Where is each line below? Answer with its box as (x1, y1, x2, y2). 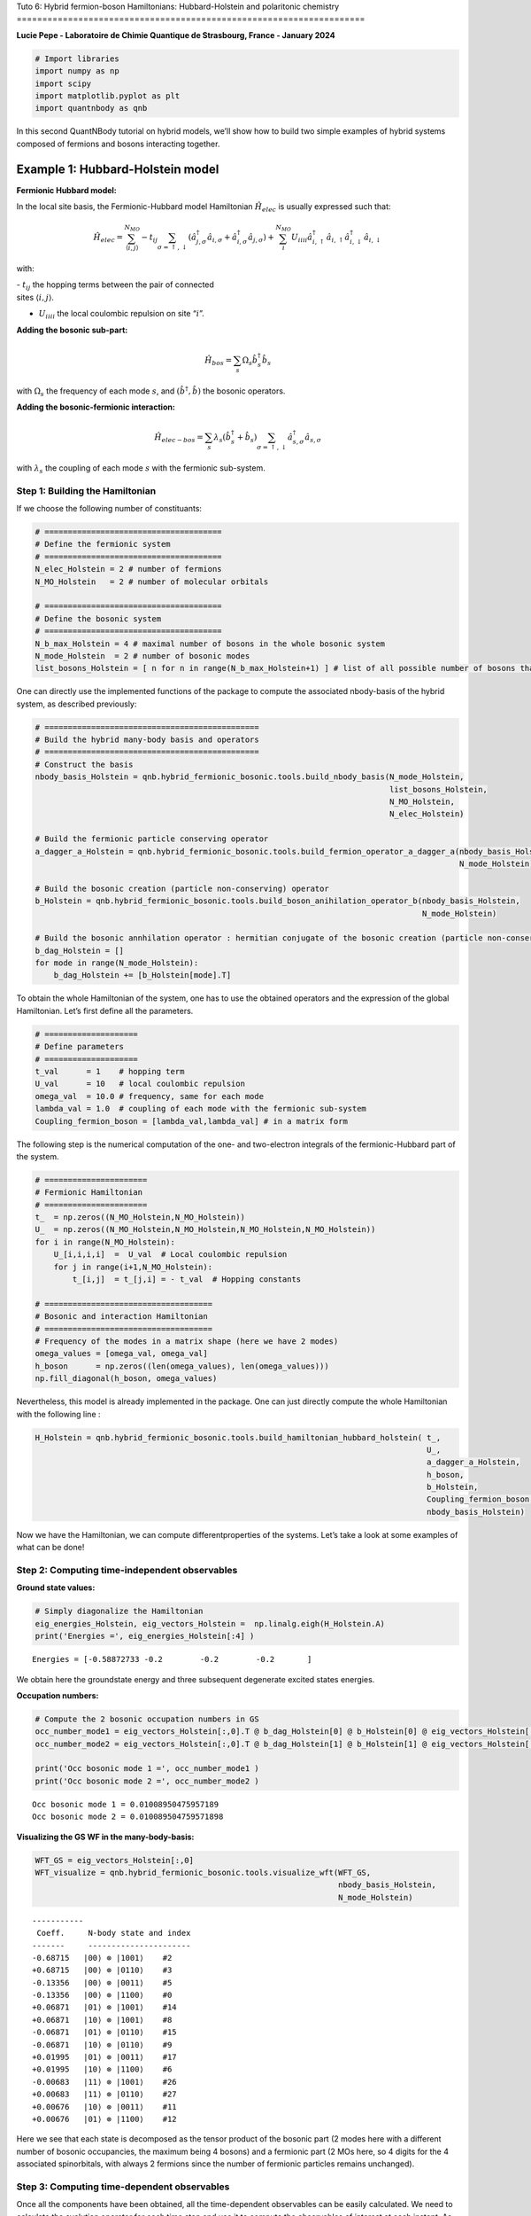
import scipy (35, 78, 92, 89)
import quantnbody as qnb (35, 103, 148, 113)
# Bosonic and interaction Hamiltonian (35, 1312, 208, 1322)
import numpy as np (35, 66, 119, 76)
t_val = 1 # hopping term (35, 1066, 185, 1076)
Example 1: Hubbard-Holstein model (16, 161, 219, 176)
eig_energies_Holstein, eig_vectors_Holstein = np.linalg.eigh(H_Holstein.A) (35, 1619, 385, 1628)
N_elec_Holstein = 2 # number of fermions (35, 564, 222, 574)
